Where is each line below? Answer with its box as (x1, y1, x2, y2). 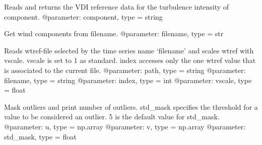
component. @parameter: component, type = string (4, 11, 163, 22)
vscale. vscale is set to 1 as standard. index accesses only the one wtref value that (4, 55, 256, 65)
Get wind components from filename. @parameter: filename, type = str (4, 28, 224, 39)
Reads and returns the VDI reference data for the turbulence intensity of (4, 2, 229, 12)
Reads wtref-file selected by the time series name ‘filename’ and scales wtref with (4, 45, 254, 55)
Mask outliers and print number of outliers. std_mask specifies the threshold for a (4, 101, 258, 112)
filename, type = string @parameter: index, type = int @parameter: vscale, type (4, 75, 252, 85)
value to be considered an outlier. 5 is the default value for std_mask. (4, 111, 220, 122)
